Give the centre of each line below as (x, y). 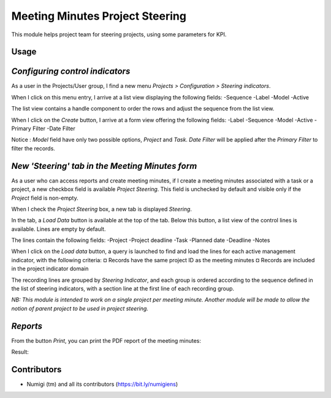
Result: (20, 352)
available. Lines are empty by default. (59, 229)
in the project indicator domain (50, 269)
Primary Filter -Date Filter (44, 128)
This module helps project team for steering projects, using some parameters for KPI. (119, 34)
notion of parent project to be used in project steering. (80, 308)
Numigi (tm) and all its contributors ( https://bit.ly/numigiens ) (102, 384)
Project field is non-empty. (45, 198)
